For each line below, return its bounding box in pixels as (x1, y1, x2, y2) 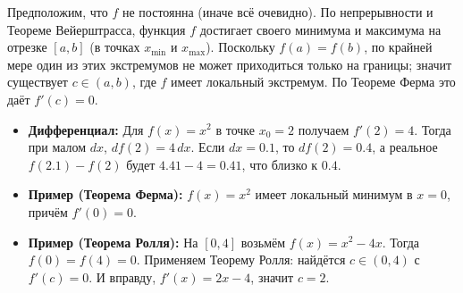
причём (28, 202, 68, 221)
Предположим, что (7, 3, 108, 21)
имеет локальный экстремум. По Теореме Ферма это (171, 72, 456, 91)
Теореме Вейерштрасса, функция (7, 20, 186, 38)
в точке (215, 120, 255, 138)
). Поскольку (206, 38, 275, 56)
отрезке (7, 38, 47, 56)
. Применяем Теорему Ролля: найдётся (136, 250, 346, 269)
